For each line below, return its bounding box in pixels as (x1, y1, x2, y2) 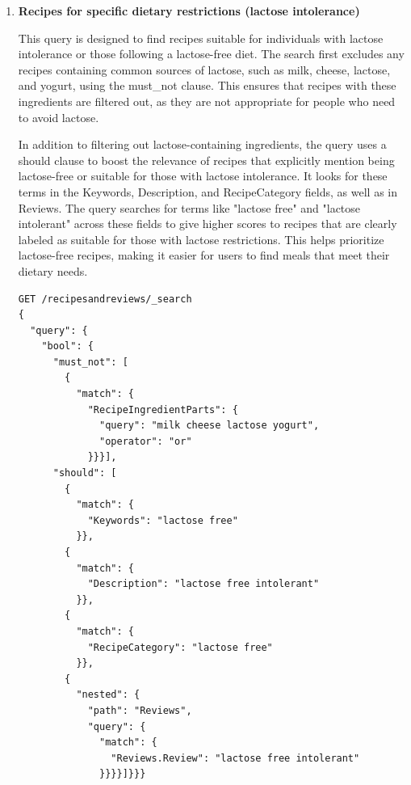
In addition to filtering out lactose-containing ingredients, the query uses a (18, 136, 387, 153)
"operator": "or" (99, 435, 192, 447)
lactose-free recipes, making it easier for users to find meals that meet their (18, 247, 390, 264)
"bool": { (41, 340, 94, 352)
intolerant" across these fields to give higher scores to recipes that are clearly (18, 215, 397, 232)
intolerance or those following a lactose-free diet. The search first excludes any (18, 45, 405, 62)
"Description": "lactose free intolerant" (87, 578, 320, 590)
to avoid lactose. (18, 108, 99, 125)
